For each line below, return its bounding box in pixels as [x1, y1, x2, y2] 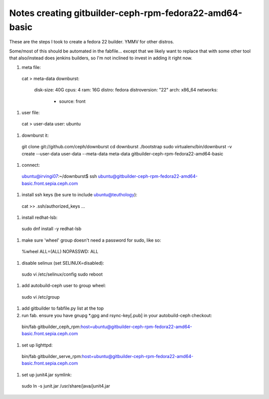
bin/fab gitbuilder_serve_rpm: [21, 354, 82, 360]
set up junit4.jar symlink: [21, 372, 72, 378]
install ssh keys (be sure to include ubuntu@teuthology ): [21, 192, 137, 198]
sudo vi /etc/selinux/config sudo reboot [21, 271, 103, 277]
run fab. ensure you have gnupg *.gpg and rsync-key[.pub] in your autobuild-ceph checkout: [21, 312, 212, 318]
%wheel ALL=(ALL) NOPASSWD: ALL [21, 249, 99, 255]
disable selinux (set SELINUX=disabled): [21, 260, 105, 266]
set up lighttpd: [21, 342, 53, 348]
